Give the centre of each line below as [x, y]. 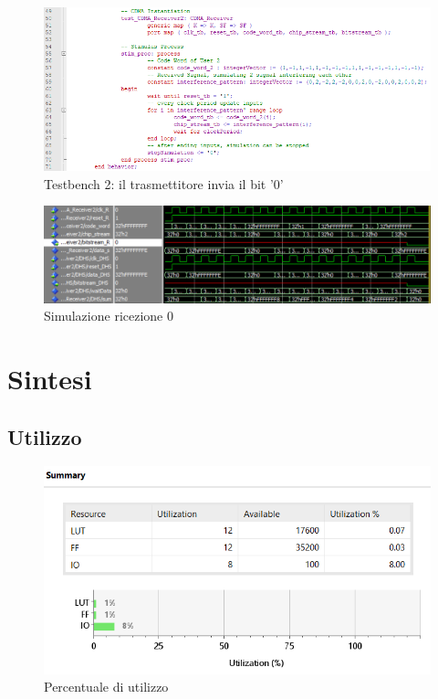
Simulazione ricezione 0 [109, 316]
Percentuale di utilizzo [106, 687]
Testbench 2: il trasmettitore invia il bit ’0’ [164, 183]
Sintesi [50, 378]
